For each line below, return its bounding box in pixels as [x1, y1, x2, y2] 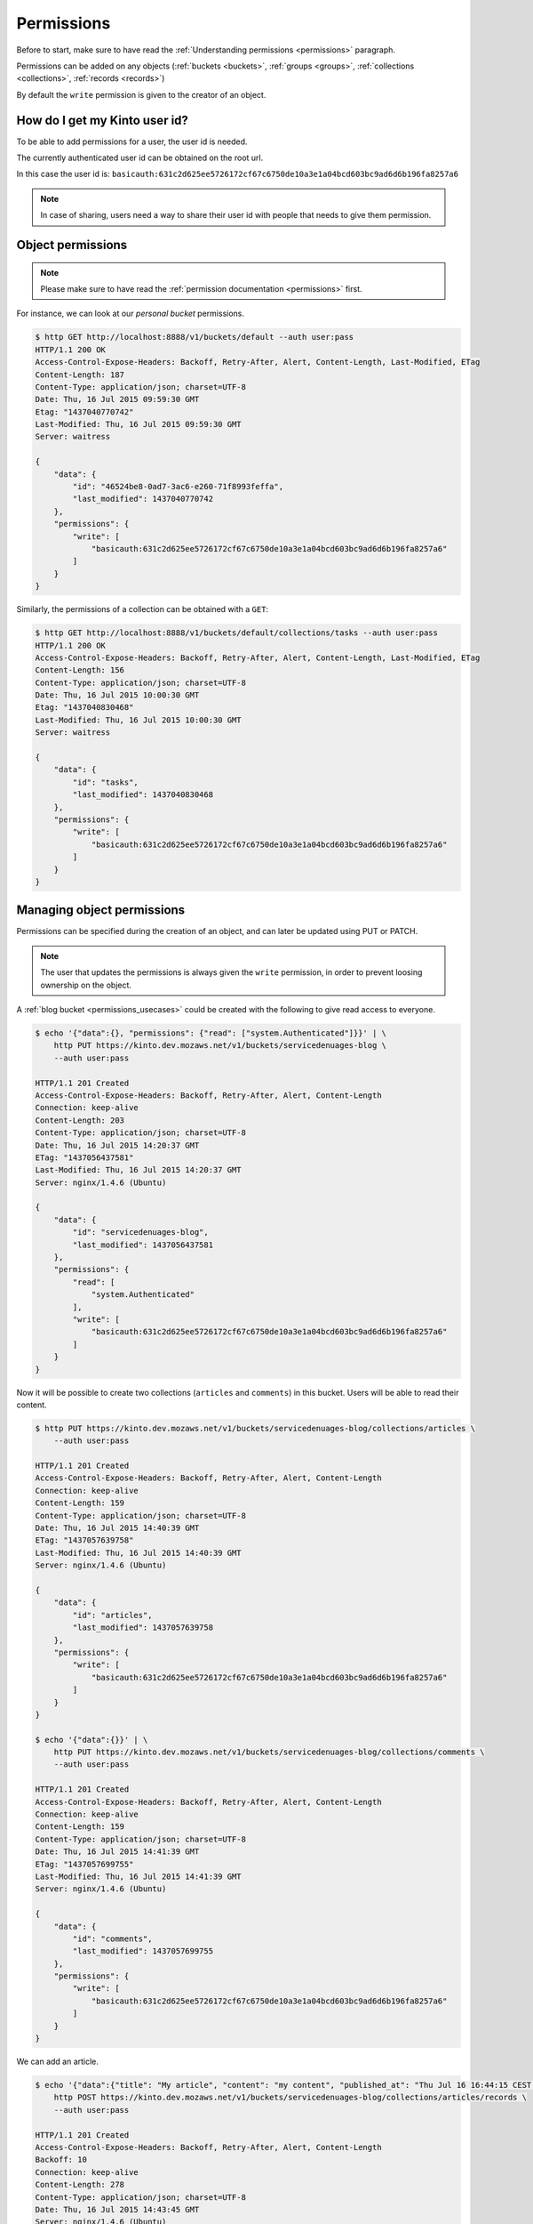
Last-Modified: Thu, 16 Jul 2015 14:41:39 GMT [35, 1871, 242, 1882]
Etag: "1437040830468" [35, 703, 134, 713]
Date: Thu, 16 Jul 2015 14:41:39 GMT [35, 1847, 200, 1857]
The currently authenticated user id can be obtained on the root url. [16, 152, 264, 164]
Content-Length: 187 [35, 369, 124, 380]
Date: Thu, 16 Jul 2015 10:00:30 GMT [35, 690, 200, 700]
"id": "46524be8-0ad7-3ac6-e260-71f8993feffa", [72, 481, 284, 492]
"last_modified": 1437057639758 [72, 1623, 213, 1632]
